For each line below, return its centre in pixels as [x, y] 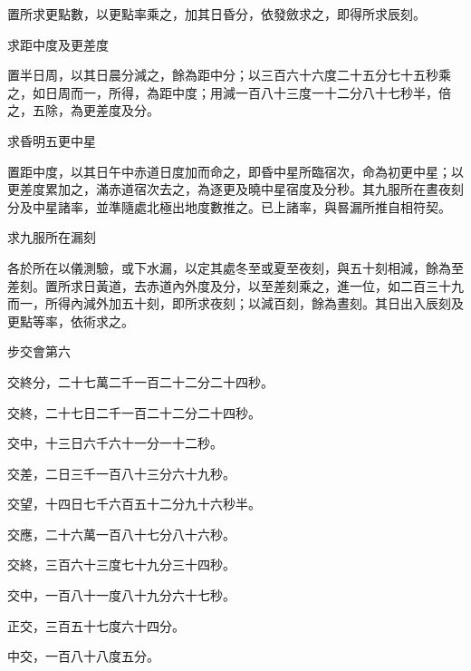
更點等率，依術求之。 [71, 321]
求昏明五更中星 [52, 140]
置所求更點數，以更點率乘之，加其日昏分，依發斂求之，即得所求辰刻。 [216, 14]
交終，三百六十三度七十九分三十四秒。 [121, 564]
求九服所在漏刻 [52, 237]
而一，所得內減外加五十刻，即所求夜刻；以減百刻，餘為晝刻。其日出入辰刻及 [235, 303]
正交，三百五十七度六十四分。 [96, 625]
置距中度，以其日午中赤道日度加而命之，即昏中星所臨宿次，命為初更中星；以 [235, 171]
